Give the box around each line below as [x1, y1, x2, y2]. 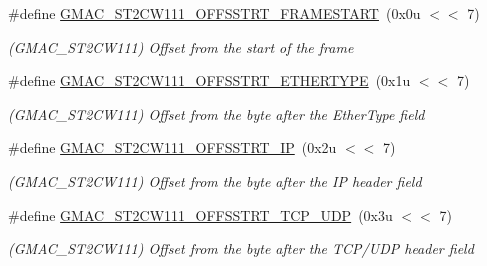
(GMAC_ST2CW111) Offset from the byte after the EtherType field [8, 103, 425, 124]
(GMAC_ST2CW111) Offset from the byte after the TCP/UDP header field [8, 238, 474, 259]
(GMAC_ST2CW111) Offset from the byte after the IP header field [8, 170, 422, 191]
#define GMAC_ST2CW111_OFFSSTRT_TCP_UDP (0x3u [8, 204, 393, 225]
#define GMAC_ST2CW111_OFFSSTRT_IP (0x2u [8, 137, 337, 158]
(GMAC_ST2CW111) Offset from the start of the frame [8, 36, 354, 57]
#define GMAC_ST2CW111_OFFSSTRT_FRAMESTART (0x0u [8, 3, 421, 23]
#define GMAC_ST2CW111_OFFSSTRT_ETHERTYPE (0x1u [8, 70, 411, 91]
